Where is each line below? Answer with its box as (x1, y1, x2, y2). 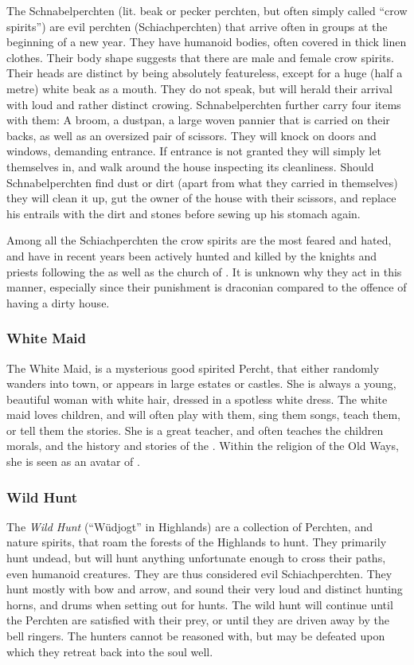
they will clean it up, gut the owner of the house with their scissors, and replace (6, 190, 396, 206)
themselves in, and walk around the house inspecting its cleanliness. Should (6, 158, 374, 174)
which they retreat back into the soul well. (6, 643, 213, 659)
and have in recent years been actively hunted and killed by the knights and (6, 247, 377, 264)
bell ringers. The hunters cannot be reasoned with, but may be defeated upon (6, 628, 385, 644)
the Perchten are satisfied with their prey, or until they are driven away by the (6, 612, 389, 628)
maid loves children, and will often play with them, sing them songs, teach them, (6, 406, 400, 423)
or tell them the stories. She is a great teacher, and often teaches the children (6, 421, 384, 438)
